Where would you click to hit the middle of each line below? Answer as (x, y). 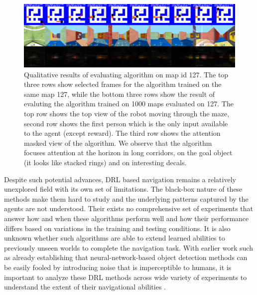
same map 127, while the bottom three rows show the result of (120, 94)
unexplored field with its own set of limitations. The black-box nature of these (123, 189)
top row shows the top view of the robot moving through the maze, (127, 114)
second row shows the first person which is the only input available (126, 123)
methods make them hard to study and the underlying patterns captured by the (126, 198)
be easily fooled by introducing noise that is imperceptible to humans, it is (118, 267)
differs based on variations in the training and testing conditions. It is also (117, 228)
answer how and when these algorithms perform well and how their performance (127, 218)
